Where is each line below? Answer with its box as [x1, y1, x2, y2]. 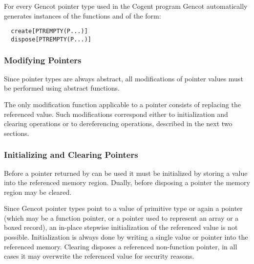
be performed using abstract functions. [4, 83, 120, 93]
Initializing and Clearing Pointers [4, 149, 138, 161]
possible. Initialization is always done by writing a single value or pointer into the [4, 232, 248, 242]
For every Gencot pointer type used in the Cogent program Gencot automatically [4, 1, 248, 11]
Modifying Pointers [4, 54, 82, 66]
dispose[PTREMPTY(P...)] [11, 36, 91, 43]
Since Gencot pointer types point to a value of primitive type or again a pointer [4, 203, 243, 213]
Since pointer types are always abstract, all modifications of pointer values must [4, 73, 243, 83]
